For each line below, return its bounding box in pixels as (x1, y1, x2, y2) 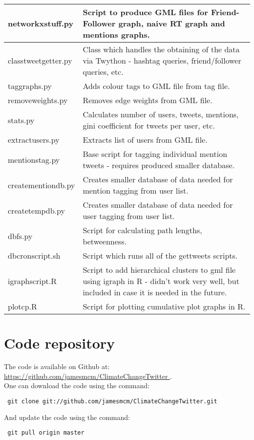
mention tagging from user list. (83, 185, 189, 196)
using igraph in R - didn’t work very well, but (83, 275, 239, 286)
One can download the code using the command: (4, 380, 149, 391)
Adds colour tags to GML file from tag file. (83, 80, 230, 91)
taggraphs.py (8, 80, 52, 91)
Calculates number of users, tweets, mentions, (83, 109, 239, 120)
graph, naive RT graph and (118, 18, 225, 29)
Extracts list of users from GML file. (83, 134, 208, 145)
